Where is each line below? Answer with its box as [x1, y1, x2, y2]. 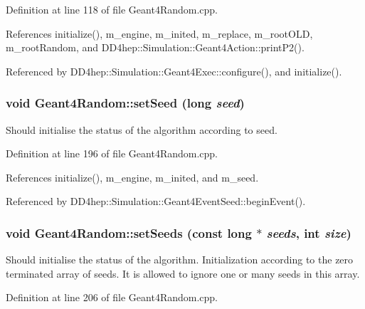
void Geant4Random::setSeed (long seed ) [6, 94, 245, 112]
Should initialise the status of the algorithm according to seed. [6, 122, 277, 137]
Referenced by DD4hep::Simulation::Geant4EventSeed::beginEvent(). [6, 194, 306, 209]
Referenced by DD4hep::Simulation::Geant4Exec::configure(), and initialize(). [6, 63, 342, 78]
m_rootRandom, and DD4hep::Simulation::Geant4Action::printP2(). [6, 40, 305, 55]
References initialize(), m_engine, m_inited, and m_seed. [6, 169, 259, 184]
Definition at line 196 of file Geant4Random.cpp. [6, 146, 218, 161]
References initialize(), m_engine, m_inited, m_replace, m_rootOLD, [6, 26, 313, 41]
